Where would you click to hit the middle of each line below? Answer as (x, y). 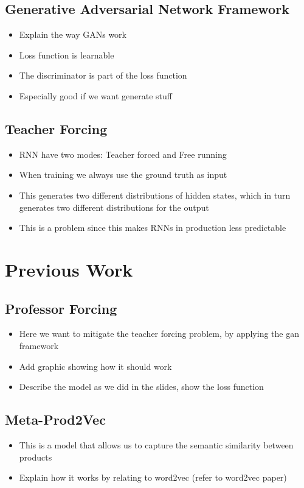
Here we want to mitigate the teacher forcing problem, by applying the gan (159, 334)
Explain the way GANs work (73, 34)
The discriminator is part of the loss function (103, 75)
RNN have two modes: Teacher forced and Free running (123, 154)
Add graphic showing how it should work (95, 366)
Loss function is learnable (67, 55)
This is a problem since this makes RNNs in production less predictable (153, 228)
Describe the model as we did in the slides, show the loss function (141, 387)
